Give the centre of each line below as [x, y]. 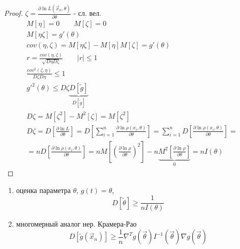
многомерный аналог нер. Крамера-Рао [76, 224]
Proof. [13, 13]
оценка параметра [43, 190]
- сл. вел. [87, 13]
